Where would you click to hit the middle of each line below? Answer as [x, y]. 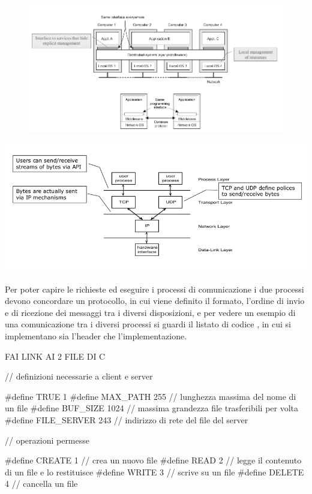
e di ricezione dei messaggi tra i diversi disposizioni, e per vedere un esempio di [150, 312]
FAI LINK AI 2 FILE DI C [55, 356]
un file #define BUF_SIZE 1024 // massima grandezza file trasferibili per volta [152, 408]
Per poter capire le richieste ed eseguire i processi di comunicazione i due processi [154, 289]
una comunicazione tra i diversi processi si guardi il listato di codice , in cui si [148, 324]
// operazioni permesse [47, 440]
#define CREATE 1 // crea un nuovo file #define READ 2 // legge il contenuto [153, 460]
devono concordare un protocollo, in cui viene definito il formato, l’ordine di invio [155, 301]
